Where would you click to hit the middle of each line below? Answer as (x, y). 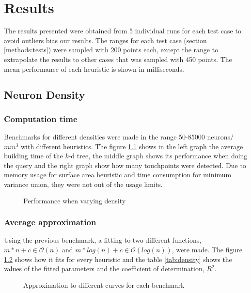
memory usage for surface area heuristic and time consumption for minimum (118, 175)
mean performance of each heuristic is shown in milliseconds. (94, 69)
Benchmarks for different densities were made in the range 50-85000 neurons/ (119, 137)
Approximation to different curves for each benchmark (104, 285)
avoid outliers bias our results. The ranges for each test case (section (105, 40)
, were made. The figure (207, 250)
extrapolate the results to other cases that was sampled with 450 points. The (118, 59)
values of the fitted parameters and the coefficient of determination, (104, 269)
